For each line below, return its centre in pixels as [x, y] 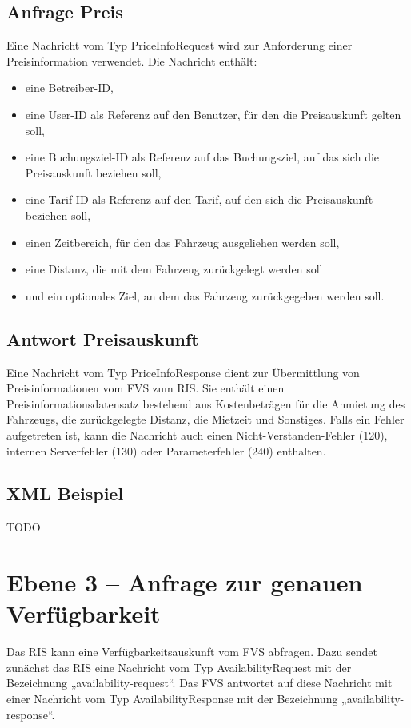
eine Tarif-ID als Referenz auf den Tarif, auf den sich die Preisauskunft [199, 199]
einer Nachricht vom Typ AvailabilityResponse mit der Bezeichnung [172, 698]
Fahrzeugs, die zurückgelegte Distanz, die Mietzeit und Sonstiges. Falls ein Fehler [205, 419]
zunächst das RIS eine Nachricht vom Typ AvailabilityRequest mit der [179, 667]
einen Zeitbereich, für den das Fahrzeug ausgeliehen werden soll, [182, 242]
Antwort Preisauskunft [103, 338]
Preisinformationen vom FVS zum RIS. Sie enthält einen [146, 388]
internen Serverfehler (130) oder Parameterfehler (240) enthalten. [166, 450]
